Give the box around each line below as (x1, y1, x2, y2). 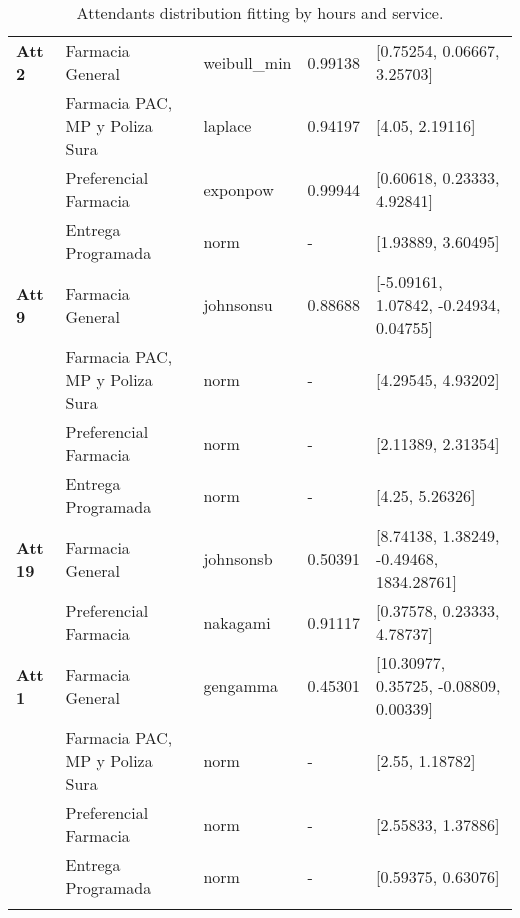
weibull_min (203, 50, 292, 74)
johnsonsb (203, 547, 273, 570)
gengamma (203, 674, 279, 697)
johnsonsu (203, 293, 273, 316)
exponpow (203, 177, 274, 201)
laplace (203, 114, 252, 137)
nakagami (203, 610, 271, 634)
